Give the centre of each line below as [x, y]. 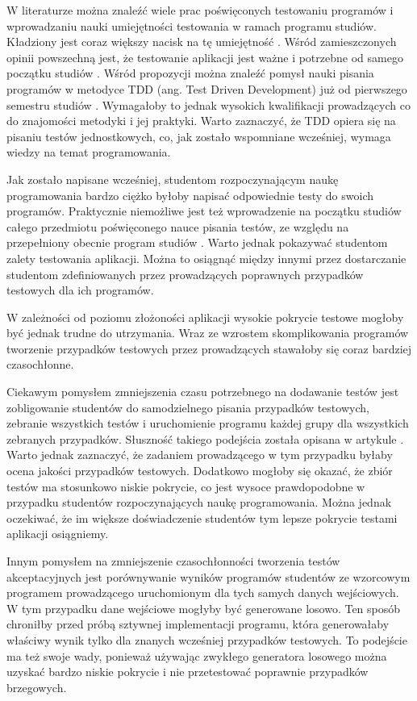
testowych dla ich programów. [80, 290]
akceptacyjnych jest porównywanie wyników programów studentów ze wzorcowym [208, 576]
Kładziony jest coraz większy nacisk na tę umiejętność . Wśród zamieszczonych [202, 42]
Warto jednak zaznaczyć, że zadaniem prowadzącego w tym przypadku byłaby [200, 455]
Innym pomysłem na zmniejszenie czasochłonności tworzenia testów [173, 561]
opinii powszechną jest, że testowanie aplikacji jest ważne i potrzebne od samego [205, 57]
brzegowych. [37, 687]
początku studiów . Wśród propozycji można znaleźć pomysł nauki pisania [190, 73]
